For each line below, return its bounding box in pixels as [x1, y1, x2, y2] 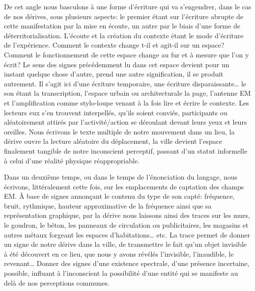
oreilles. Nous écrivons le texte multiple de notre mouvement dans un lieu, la [4, 126, 235, 136]
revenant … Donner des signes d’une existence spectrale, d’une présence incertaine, [4, 258, 250, 268]
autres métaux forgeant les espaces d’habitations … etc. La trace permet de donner [4, 229, 250, 239]
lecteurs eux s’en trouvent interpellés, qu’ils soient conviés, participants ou [4, 107, 227, 117]
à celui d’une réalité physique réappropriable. [4, 155, 140, 165]
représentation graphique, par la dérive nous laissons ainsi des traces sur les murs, [4, 210, 250, 220]
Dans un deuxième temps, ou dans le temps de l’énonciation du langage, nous [4, 172, 238, 182]
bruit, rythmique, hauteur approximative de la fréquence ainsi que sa [4, 200, 212, 211]
